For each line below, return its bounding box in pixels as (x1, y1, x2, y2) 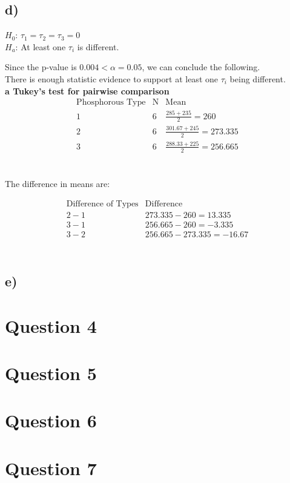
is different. (77, 40, 119, 53)
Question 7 (5, 455, 97, 480)
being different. (229, 72, 286, 85)
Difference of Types (66, 199, 139, 208)
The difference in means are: (5, 177, 110, 190)
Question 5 (5, 361, 97, 386)
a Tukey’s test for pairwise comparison (5, 84, 170, 97)
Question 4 (5, 313, 97, 338)
